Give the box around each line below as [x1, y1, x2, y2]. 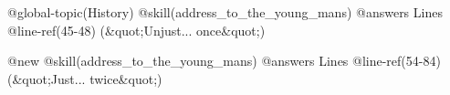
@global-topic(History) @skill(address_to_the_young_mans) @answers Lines [7, 3, 443, 21]
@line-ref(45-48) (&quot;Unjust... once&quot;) [7, 20, 266, 39]
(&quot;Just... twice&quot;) [7, 69, 162, 88]
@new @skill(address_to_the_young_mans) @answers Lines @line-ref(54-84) [7, 51, 441, 70]
